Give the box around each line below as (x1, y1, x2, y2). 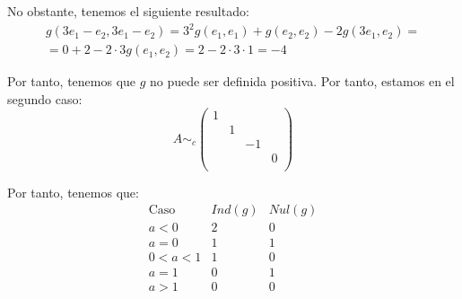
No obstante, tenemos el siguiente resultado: (7, 2, 249, 20)
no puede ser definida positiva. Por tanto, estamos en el (150, 72, 455, 91)
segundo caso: (7, 89, 83, 108)
